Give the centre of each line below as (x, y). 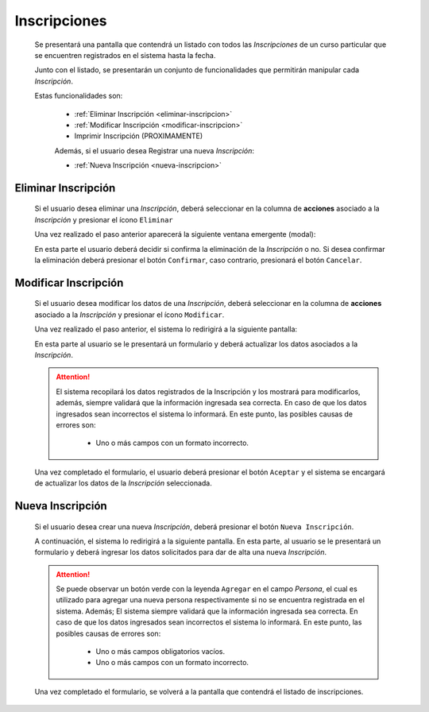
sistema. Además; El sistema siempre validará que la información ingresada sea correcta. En (207, 611)
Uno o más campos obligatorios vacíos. (160, 652)
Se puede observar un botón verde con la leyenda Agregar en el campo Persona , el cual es (207, 589)
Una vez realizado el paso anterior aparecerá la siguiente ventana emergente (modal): (175, 234)
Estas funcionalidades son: (79, 96)
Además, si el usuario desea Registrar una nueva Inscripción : (154, 150)
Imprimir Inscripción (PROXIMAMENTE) (139, 136)
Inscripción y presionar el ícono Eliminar (104, 219)
